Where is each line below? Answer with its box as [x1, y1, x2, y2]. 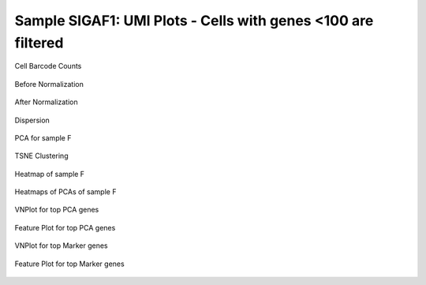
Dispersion [14, 115, 50, 125]
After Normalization [14, 97, 78, 107]
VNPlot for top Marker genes [14, 241, 108, 250]
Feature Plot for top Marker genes [14, 259, 125, 268]
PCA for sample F [14, 133, 72, 142]
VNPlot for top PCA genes [14, 205, 99, 215]
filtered [14, 34, 64, 51]
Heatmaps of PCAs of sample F [14, 187, 117, 197]
